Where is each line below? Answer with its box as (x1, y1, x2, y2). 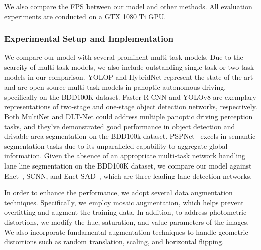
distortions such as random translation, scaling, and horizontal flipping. (4, 236, 224, 247)
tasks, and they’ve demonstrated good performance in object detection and (4, 121, 235, 131)
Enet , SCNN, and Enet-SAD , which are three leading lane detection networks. (4, 170, 252, 181)
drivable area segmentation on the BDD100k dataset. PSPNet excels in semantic (4, 131, 256, 141)
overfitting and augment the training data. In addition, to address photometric (4, 207, 247, 217)
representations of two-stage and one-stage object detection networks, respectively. (4, 101, 257, 112)
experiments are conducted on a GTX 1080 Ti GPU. (4, 11, 166, 21)
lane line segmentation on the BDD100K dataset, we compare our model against (4, 160, 252, 171)
